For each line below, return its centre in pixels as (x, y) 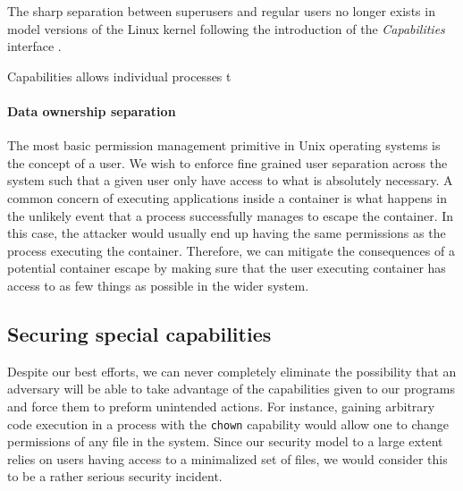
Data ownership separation (92, 110)
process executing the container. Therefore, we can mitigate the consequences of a (231, 250)
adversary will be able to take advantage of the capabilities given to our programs (231, 389)
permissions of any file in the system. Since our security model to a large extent (225, 441)
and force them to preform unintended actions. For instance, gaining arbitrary (221, 406)
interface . (34, 46)
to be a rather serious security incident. (115, 476)
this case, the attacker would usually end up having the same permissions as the (227, 233)
